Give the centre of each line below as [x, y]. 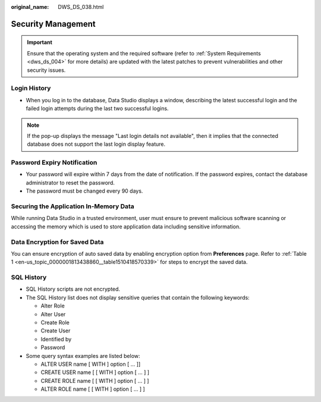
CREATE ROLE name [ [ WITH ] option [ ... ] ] [95, 381]
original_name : [30, 7]
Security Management [53, 24]
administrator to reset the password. [70, 183]
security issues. [46, 70]
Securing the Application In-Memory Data [73, 206]
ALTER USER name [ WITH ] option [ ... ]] [91, 364]
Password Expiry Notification [54, 162]
